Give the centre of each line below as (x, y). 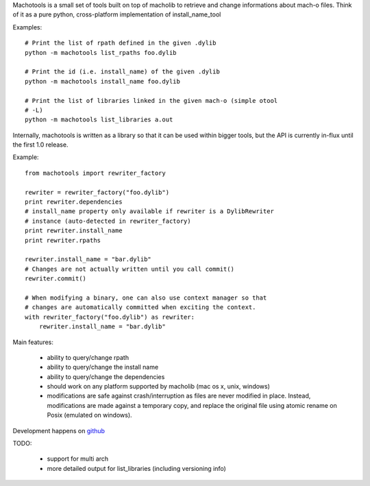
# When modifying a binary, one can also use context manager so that (146, 297)
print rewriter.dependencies (74, 202)
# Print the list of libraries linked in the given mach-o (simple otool (151, 100)
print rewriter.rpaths (63, 240)
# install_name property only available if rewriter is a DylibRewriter (149, 211)
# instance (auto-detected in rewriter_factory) (108, 221)
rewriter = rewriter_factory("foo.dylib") (97, 192)
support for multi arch (78, 459)
